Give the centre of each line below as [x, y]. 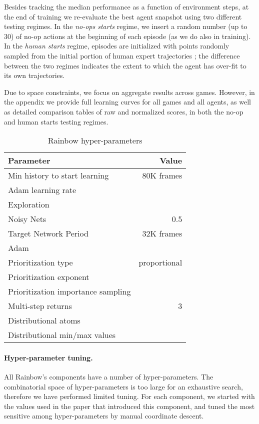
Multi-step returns [40, 306]
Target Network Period [48, 233]
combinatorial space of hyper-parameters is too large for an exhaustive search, [123, 386]
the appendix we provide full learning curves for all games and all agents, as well [127, 102]
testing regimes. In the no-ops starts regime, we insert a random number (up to [126, 26]
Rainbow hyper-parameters [95, 140]
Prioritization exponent [49, 277]
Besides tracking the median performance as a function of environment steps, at [126, 6]
